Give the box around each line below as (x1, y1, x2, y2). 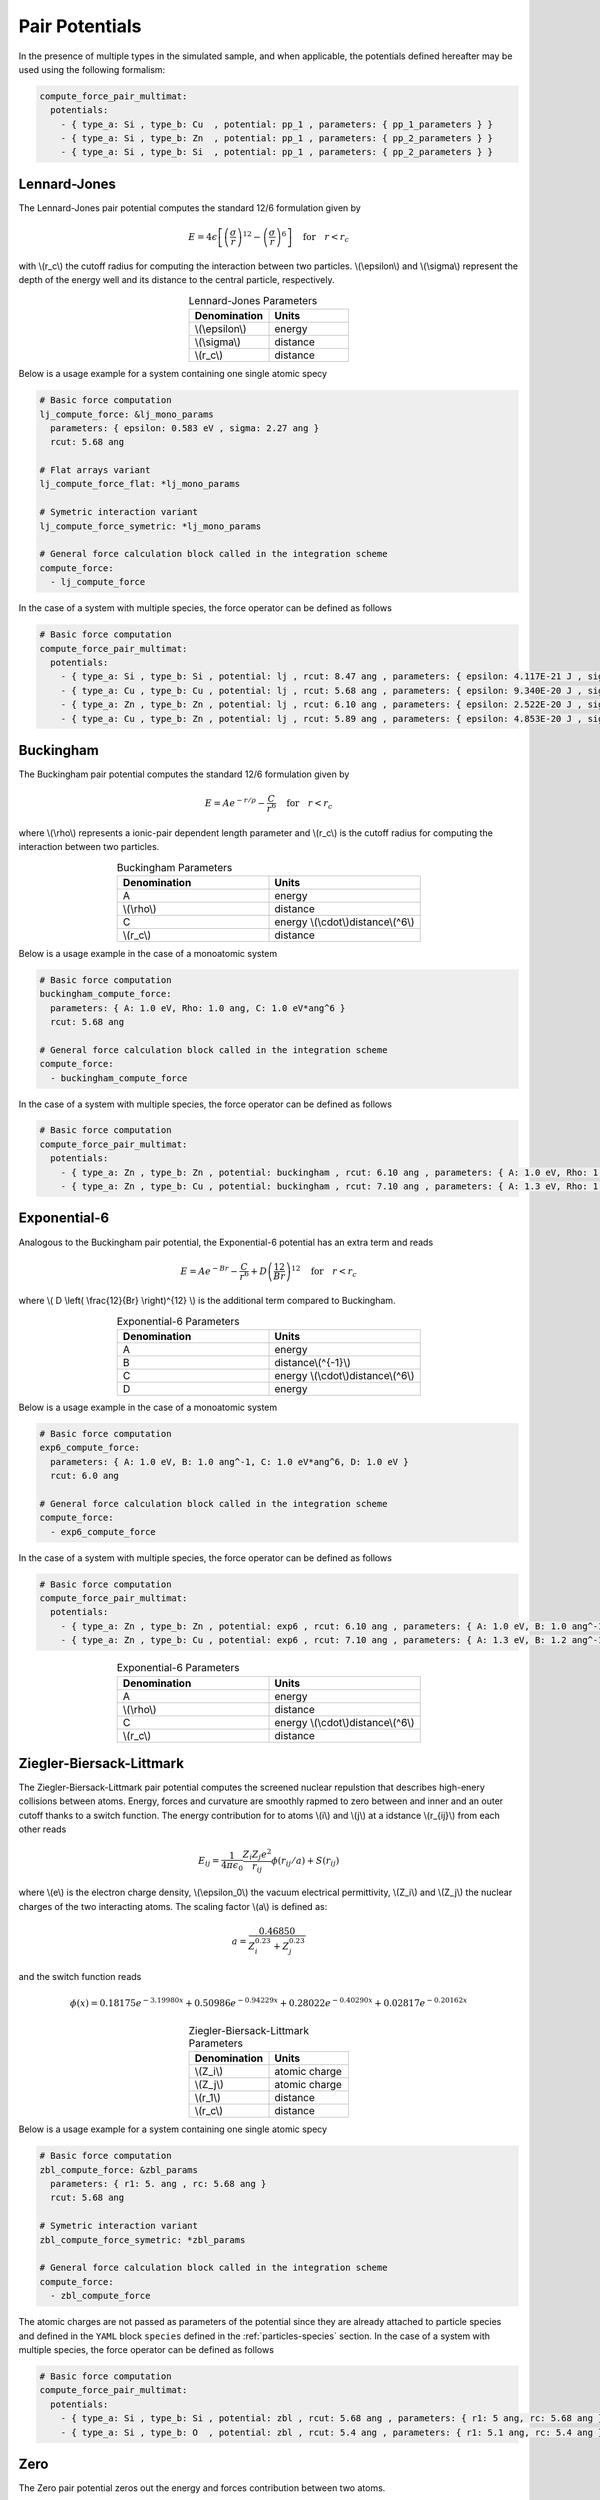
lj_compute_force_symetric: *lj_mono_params (39, 520, 262, 532)
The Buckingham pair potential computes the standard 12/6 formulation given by (18, 768, 350, 780)
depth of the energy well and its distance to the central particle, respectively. (18, 274, 335, 286)
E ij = (198, 1855, 220, 1869)
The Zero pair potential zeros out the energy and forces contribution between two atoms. (18, 2482, 386, 2494)
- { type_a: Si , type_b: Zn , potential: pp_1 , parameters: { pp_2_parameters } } (60, 133, 494, 144)
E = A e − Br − (180, 1263, 239, 1277)
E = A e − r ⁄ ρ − (205, 796, 266, 809)
